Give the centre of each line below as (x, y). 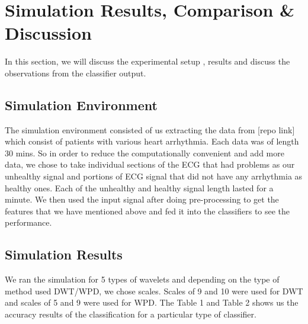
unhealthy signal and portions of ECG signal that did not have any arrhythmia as (154, 176)
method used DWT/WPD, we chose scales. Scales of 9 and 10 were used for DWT (154, 291)
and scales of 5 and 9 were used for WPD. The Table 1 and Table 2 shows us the (152, 302)
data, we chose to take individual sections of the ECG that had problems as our (150, 164)
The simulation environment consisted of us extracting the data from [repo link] (150, 129)
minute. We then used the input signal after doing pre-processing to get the (142, 199)
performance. (28, 222)
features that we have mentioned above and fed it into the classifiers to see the (147, 211)
